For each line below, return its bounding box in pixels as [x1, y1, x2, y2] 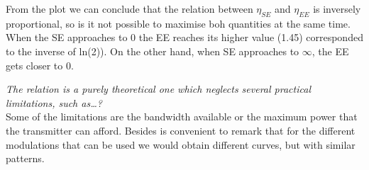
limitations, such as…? [6, 95, 102, 110]
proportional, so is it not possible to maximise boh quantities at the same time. [6, 16, 351, 30]
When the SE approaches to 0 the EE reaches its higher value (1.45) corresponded [6, 30, 363, 45]
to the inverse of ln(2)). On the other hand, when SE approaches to [6, 43, 299, 58]
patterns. [6, 151, 45, 166]
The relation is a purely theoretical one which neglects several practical [6, 81, 311, 96]
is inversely [313, 1, 361, 16]
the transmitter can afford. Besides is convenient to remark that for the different [6, 123, 356, 137]
